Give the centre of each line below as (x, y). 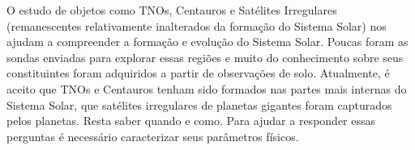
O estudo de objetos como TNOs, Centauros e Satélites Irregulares (172, 10)
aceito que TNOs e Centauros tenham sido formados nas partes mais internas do (207, 88)
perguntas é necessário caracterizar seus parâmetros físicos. (153, 136)
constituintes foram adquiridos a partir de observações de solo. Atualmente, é (198, 73)
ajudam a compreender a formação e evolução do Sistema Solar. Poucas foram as (207, 42)
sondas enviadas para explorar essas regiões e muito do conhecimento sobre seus (205, 57)
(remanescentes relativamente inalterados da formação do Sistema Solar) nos (197, 25)
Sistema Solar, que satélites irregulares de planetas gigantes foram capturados (199, 104)
